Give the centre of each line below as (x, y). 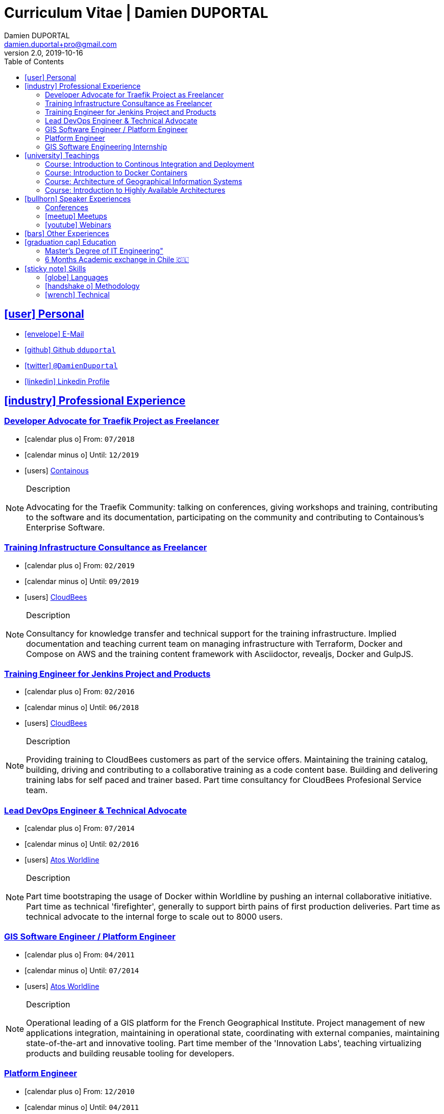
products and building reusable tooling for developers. (130, 1053)
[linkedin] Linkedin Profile (67, 381)
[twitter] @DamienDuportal (71, 365)
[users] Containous (57, 470)
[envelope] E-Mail (54, 334)
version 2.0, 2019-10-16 (44, 53)
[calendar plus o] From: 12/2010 (80, 1091)
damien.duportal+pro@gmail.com (60, 44)
